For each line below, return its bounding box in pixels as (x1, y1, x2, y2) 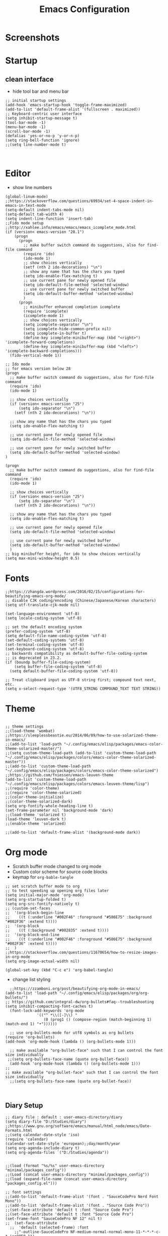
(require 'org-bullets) (5, 1034, 55, 1039)
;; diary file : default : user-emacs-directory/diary (5, 1115, 123, 1120)
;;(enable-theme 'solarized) (5, 821, 66, 826)
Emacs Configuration (39, 4, 130, 15)
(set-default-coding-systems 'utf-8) (5, 638, 85, 643)
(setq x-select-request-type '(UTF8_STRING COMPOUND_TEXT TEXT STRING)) (5, 687, 161, 692)
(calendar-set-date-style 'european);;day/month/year (5, 1141, 121, 1146)
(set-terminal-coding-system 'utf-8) (5, 642, 85, 647)
